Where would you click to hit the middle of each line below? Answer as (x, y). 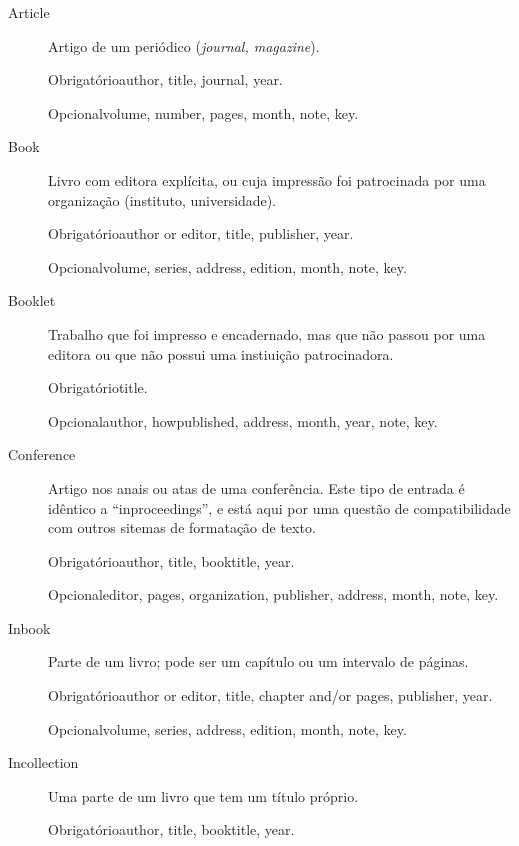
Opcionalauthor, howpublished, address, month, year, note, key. (243, 420)
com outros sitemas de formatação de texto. (182, 527)
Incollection (43, 762)
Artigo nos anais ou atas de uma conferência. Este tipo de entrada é (256, 487)
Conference (42, 454)
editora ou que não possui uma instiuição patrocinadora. (221, 353)
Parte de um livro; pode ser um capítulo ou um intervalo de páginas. (258, 661)
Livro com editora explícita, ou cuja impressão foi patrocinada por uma (267, 179)
